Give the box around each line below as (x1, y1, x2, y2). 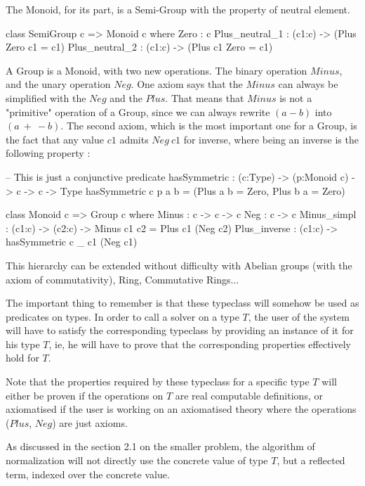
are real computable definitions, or (175, 388, 323, 402)
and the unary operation (6, 77, 111, 91)
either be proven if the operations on (6, 388, 164, 402)
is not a (279, 90, 312, 105)
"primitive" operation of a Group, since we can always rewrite (6, 104, 270, 119)
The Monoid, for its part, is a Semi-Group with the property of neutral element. (6, 2, 350, 16)
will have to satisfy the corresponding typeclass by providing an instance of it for (6, 323, 354, 338)
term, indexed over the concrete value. (6, 466, 170, 481)
